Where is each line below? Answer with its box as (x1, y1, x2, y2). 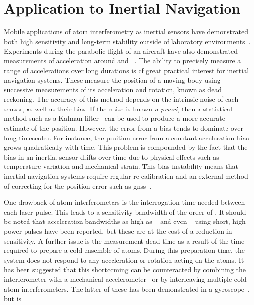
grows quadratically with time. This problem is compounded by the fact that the (4, 142, 248, 152)
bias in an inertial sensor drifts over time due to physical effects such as (4, 151, 219, 162)
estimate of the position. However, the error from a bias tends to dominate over (4, 123, 244, 133)
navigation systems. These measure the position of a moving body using (4, 75, 221, 85)
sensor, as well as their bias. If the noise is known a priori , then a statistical (4, 103, 232, 113)
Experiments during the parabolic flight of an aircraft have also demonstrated (4, 46, 238, 56)
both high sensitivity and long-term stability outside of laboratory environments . (4, 36, 251, 46)
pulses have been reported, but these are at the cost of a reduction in (24, 226, 232, 236)
